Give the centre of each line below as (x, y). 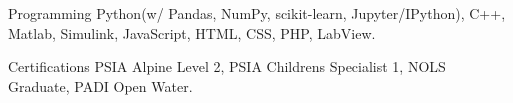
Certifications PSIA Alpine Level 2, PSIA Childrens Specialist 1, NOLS (227, 66)
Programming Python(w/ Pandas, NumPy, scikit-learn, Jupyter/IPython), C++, (257, 13)
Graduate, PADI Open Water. (100, 85)
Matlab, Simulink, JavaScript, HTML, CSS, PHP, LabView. (192, 32)
